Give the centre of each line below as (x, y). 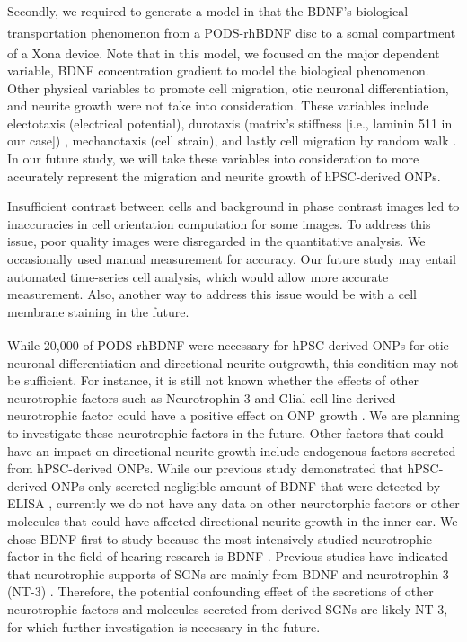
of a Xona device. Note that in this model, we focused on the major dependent (224, 53)
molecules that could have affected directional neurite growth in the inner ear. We (233, 521)
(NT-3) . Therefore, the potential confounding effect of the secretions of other (220, 591)
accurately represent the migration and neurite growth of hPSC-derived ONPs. (224, 176)
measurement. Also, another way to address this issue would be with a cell (212, 294)
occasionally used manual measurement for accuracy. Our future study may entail (232, 259)
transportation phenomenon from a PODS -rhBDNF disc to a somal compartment (232, 32)
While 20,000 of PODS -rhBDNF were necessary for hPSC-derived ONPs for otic (228, 345)
